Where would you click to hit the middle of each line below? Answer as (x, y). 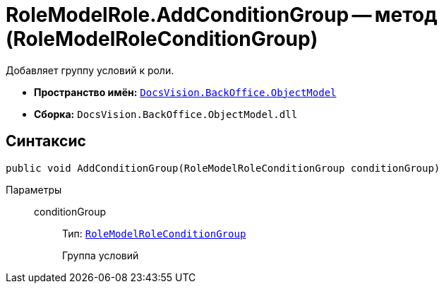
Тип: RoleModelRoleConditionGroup (154, 233)
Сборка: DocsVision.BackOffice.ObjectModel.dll (166, 114)
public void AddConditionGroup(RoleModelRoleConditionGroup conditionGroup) (223, 168)
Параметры (34, 189)
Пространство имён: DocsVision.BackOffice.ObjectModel (185, 92)
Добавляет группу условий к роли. (90, 70)
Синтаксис (46, 141)
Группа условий (101, 255)
